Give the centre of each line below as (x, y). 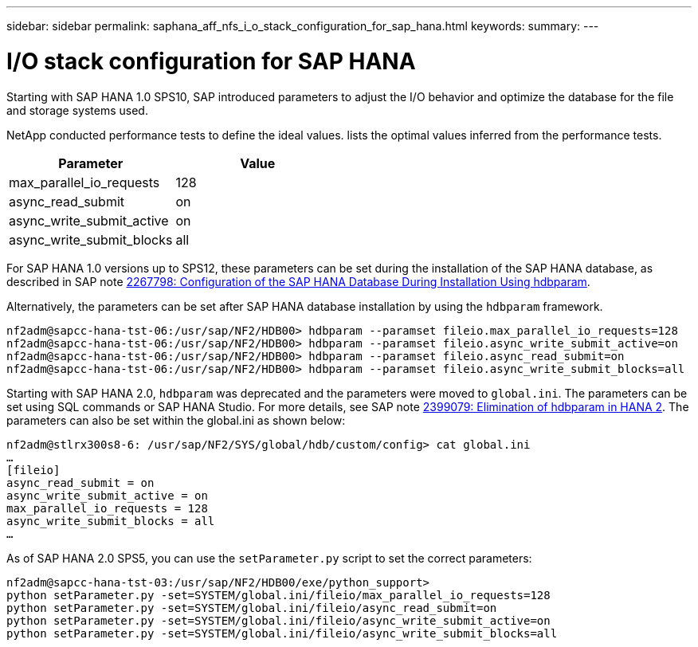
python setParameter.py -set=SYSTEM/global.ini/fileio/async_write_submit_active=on (278, 620)
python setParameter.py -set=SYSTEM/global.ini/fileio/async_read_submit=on (252, 608)
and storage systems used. (77, 110)
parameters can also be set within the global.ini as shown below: (176, 420)
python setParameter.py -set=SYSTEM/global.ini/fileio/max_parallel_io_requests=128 (278, 595)
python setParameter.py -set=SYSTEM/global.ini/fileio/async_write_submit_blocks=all (282, 633)
